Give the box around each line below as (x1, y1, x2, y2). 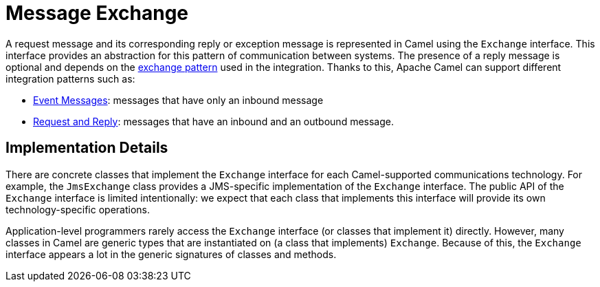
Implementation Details (5, 139, 168, 157)
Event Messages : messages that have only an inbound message (33, 94, 324, 106)
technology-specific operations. (5, 203, 151, 215)
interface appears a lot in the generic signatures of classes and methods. (5, 248, 337, 260)
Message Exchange (5, 1, 189, 25)
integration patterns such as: (5, 72, 135, 85)
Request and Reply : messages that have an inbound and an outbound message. (33, 115, 394, 127)
